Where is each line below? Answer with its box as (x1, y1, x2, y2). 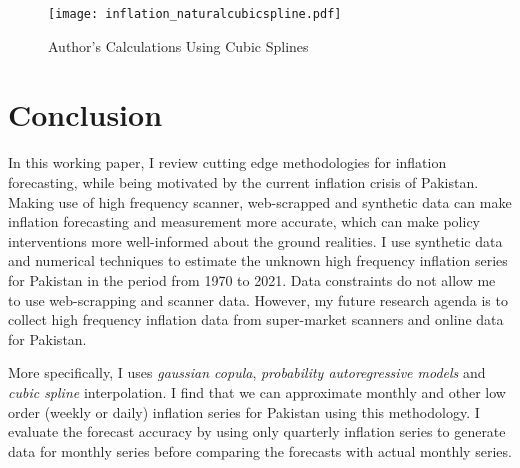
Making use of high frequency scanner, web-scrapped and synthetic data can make (8, 191, 512, 212)
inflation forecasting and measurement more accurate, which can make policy (8, 211, 481, 232)
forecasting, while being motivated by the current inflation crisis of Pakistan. (8, 171, 479, 192)
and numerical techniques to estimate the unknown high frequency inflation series (8, 250, 508, 271)
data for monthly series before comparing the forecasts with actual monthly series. (8, 440, 512, 461)
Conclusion (8, 94, 163, 135)
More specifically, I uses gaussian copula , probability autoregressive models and (8, 362, 486, 383)
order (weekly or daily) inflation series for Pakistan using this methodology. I (8, 401, 480, 422)
